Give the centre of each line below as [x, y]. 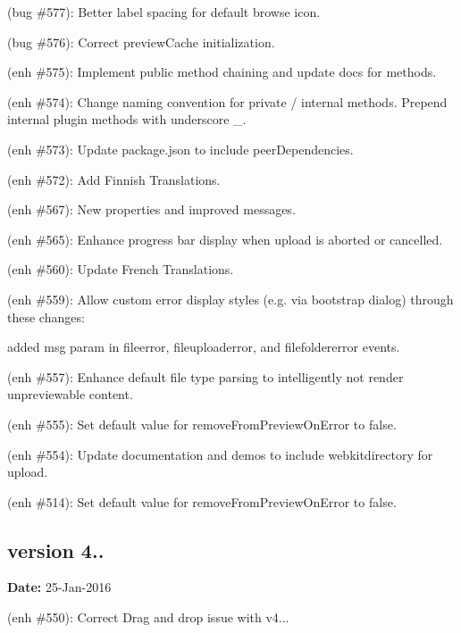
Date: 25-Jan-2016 [59, 587]
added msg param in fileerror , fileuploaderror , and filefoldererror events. [204, 347]
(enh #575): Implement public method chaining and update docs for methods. [222, 72]
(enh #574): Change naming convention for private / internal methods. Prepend [227, 101]
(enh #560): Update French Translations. [121, 269]
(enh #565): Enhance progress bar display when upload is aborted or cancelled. [225, 239]
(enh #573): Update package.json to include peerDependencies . [180, 149]
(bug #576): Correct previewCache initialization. [141, 42]
